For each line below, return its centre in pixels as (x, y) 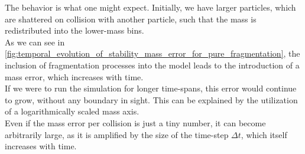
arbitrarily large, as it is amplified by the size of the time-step (117, 134)
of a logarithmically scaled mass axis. (72, 111)
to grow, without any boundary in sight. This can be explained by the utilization (151, 99)
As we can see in (35, 42)
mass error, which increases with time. (74, 76)
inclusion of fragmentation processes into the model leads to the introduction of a (152, 65)
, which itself (264, 134)
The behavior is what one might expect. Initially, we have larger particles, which (150, 7)
